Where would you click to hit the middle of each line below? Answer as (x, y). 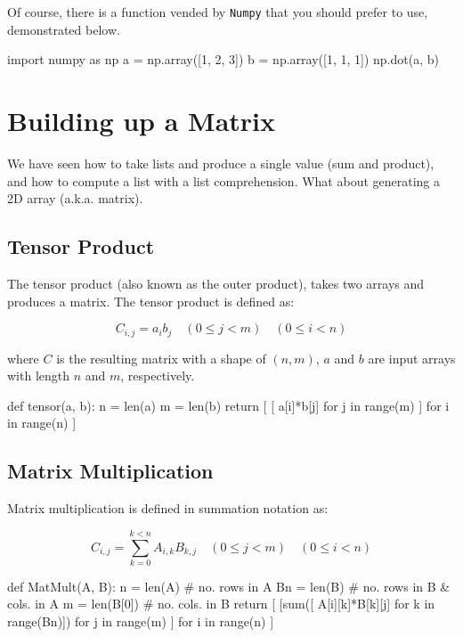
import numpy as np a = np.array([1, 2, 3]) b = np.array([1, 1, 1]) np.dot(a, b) (223, 59)
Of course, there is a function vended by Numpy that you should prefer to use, (218, 12)
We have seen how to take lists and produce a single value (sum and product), (221, 163)
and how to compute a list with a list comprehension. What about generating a (224, 180)
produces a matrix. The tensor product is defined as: (151, 301)
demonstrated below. (64, 29)
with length (39, 376)
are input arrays (412, 358)
